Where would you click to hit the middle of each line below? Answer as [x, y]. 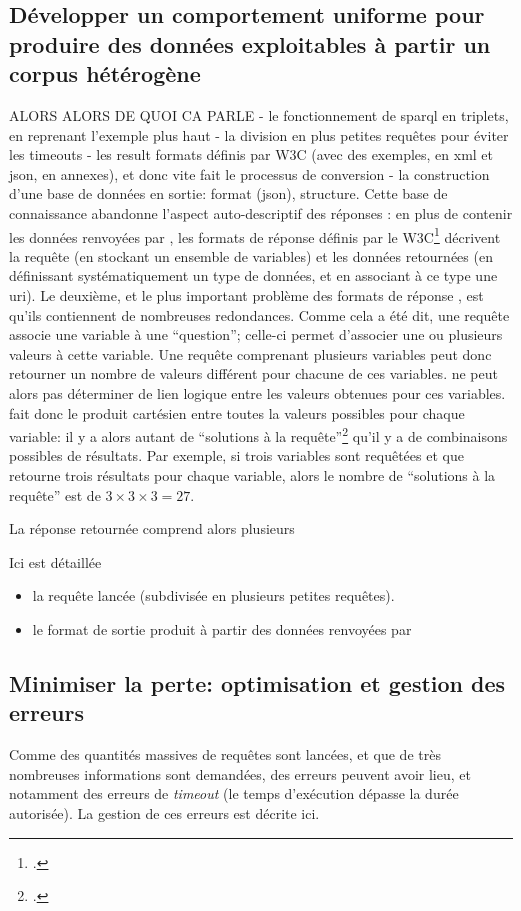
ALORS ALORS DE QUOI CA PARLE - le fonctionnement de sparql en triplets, [259, 114]
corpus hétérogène [105, 73]
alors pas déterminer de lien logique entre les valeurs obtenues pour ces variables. [257, 392]
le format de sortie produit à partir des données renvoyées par [222, 628]
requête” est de [55, 494]
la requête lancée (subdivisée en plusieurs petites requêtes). [213, 595]
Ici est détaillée [55, 561]
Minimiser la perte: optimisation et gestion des [257, 682]
